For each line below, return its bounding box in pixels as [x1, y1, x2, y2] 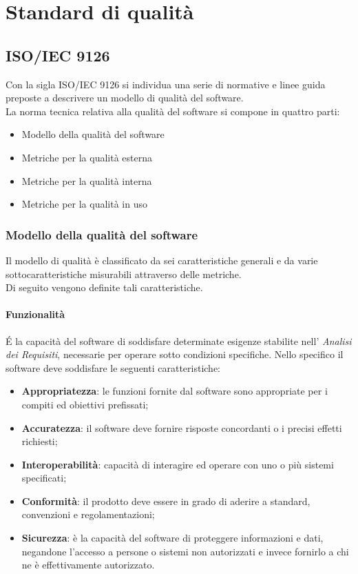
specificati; [21, 471, 67, 485]
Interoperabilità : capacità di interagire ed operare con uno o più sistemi [21, 457, 334, 471]
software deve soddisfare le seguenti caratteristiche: [6, 360, 221, 375]
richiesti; [21, 434, 58, 448]
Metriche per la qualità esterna [21, 150, 152, 164]
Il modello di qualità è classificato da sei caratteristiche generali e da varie [6, 253, 318, 267]
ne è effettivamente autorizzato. [21, 557, 155, 572]
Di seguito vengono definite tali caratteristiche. [6, 280, 203, 295]
